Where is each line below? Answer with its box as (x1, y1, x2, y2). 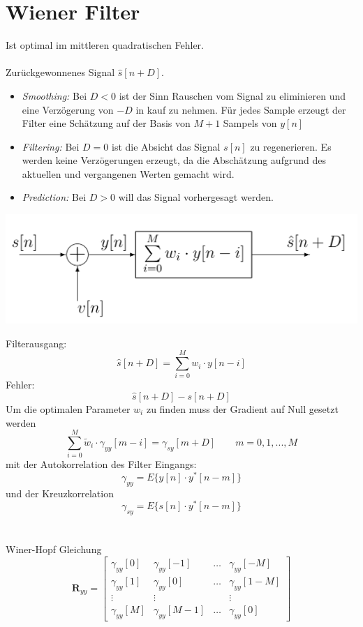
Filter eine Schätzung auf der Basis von (22, 116, 191, 130)
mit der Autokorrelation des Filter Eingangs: (6, 457, 197, 471)
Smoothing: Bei (22, 88, 87, 103)
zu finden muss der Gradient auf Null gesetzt (146, 401, 339, 416)
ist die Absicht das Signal (112, 139, 221, 153)
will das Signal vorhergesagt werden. (118, 190, 274, 204)
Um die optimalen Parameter (6, 401, 131, 416)
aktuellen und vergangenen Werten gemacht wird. (22, 166, 235, 181)
